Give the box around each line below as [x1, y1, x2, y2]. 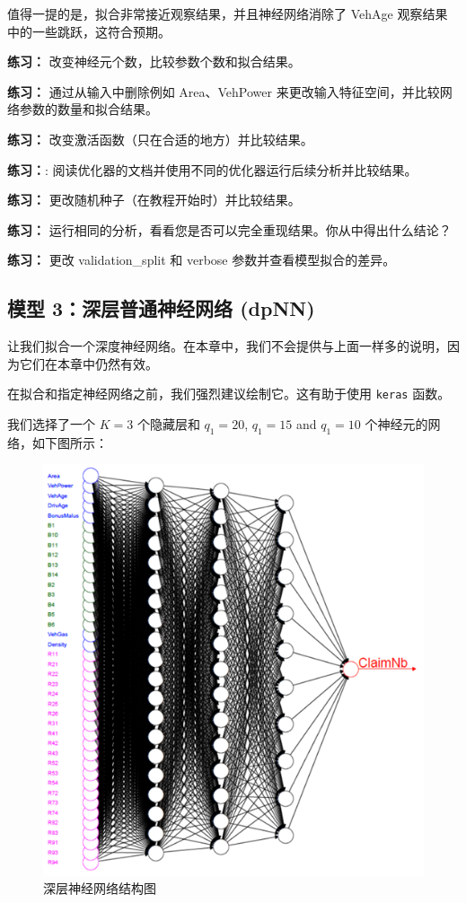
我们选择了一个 [7, 414, 95, 433]
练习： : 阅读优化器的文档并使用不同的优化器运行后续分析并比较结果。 [7, 160, 418, 179]
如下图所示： [31, 433, 108, 451]
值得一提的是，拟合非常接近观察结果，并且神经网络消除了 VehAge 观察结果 [7, 4, 448, 22]
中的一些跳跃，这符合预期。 [7, 22, 171, 40]
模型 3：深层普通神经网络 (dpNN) [7, 294, 315, 322]
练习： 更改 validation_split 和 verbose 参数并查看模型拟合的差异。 [7, 250, 396, 269]
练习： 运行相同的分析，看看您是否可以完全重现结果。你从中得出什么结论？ [7, 220, 452, 239]
